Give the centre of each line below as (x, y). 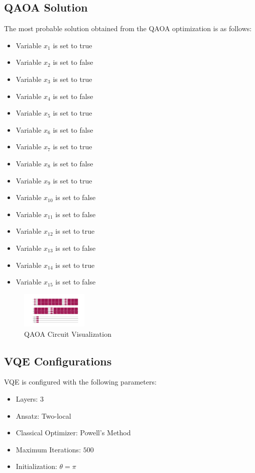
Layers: (27, 398)
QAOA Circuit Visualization (68, 334)
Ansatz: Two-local (43, 415)
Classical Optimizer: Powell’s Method (73, 433)
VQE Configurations (58, 361)
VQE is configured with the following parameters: (80, 382)
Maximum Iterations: (48, 449)
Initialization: (36, 466)
